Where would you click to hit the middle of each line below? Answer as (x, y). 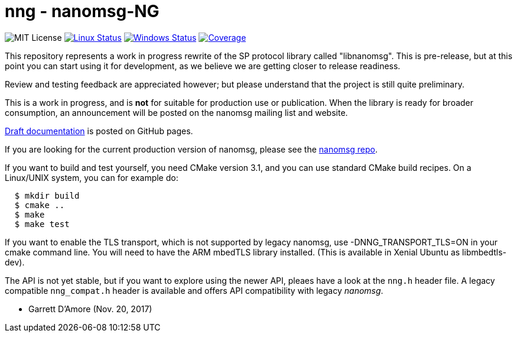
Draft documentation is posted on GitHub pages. (99, 131)
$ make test (42, 224)
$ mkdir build (47, 195)
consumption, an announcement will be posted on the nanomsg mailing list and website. (176, 112)
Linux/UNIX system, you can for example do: (92, 177)
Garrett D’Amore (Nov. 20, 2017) (90, 309)
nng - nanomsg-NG (82, 11)
